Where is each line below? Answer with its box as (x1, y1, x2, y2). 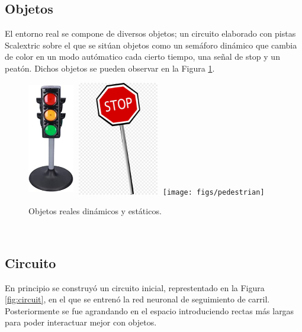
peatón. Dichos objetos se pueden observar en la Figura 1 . (5, 62, 215, 74)
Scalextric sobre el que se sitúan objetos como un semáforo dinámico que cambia (5, 38, 297, 51)
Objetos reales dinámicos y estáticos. (28, 205, 162, 217)
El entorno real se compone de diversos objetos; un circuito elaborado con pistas (5, 27, 296, 40)
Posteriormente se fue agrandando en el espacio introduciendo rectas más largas (5, 304, 294, 317)
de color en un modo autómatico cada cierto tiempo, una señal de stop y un (5, 50, 280, 63)
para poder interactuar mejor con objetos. (5, 316, 157, 328)
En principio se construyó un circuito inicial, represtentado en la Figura (5, 281, 265, 294)
